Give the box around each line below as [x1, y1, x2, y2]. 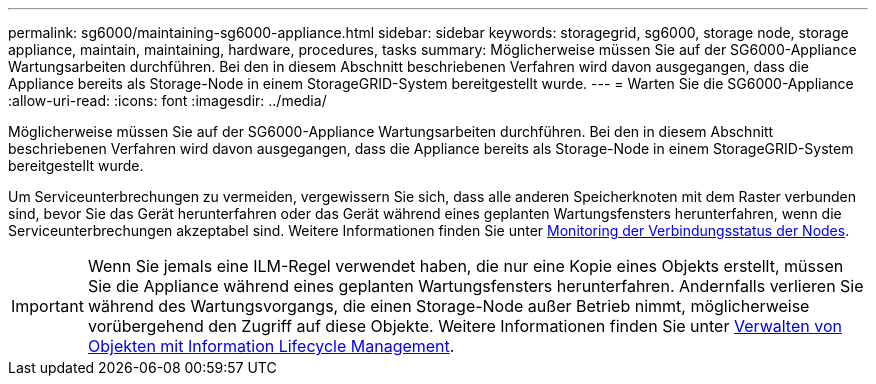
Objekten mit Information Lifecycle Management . [87, 336, 455, 356]
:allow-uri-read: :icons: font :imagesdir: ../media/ [8, 92, 327, 109]
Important [11, 296, 84, 316]
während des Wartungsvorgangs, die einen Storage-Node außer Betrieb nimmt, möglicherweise [87, 296, 810, 316]
